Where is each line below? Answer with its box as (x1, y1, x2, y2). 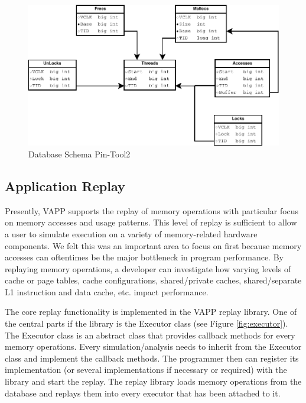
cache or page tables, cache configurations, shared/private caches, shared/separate (5, 274, 302, 286)
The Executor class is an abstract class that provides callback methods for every (5, 328, 295, 341)
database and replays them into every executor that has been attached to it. (5, 386, 281, 399)
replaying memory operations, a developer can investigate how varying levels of (5, 262, 291, 275)
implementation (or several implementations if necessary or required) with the (5, 363, 287, 376)
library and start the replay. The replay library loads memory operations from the (5, 375, 302, 388)
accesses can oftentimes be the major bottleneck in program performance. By (5, 251, 284, 263)
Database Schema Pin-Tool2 (28, 147, 131, 160)
